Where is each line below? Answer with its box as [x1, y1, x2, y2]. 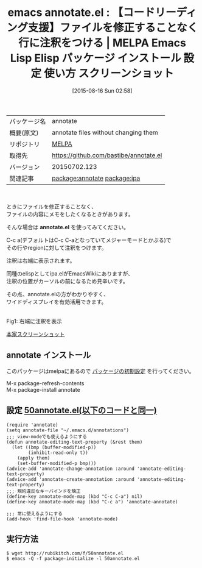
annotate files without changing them [51, 128, 158, 137]
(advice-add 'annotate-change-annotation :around [6, 466, 135, 472]
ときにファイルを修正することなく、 [6, 202, 97, 210]
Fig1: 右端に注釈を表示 [6, 318, 62, 325]
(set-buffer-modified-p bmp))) [17, 460, 97, 466]
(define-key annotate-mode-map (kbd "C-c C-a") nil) [6, 493, 143, 500]
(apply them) [17, 455, 50, 461]
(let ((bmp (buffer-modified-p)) [12, 444, 97, 450]
